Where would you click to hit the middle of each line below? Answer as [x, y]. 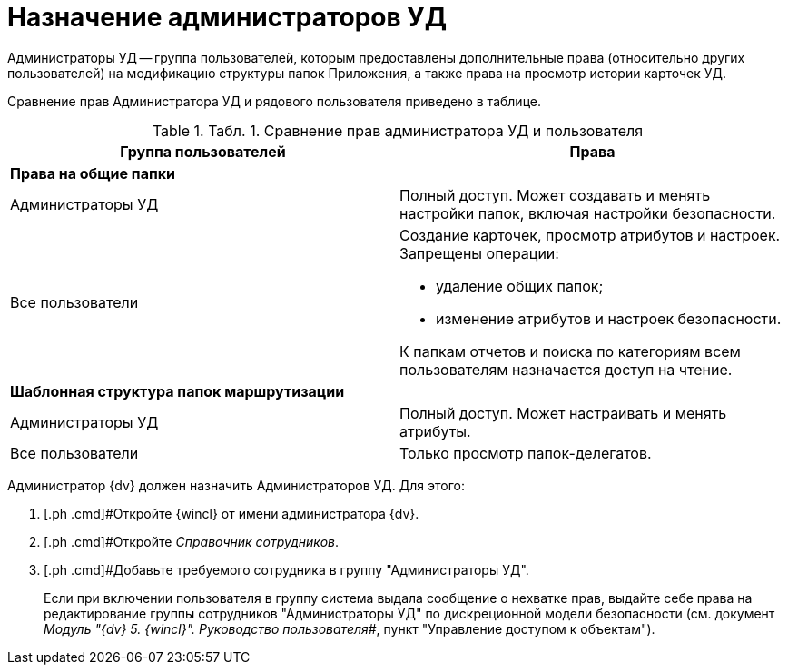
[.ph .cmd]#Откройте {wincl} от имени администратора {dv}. [231, 513]
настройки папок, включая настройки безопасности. [588, 213]
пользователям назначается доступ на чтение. [566, 369]
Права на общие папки [93, 173]
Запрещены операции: [479, 253]
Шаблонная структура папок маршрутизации [177, 391]
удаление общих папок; [520, 286]
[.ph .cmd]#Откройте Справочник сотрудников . [192, 541]
